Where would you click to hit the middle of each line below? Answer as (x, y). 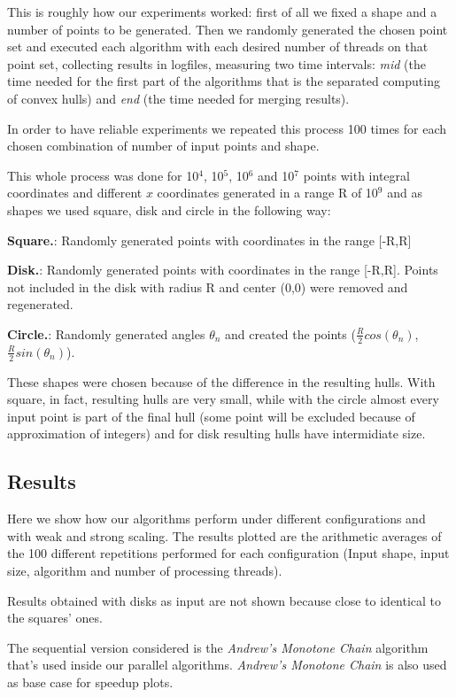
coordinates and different (75, 193)
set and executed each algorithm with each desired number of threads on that (218, 46)
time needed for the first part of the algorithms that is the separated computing (224, 81)
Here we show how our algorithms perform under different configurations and (216, 519)
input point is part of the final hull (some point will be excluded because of (211, 416)
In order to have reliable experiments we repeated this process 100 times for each (227, 128)
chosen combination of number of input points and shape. (163, 146)
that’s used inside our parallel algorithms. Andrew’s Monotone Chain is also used (227, 665)
